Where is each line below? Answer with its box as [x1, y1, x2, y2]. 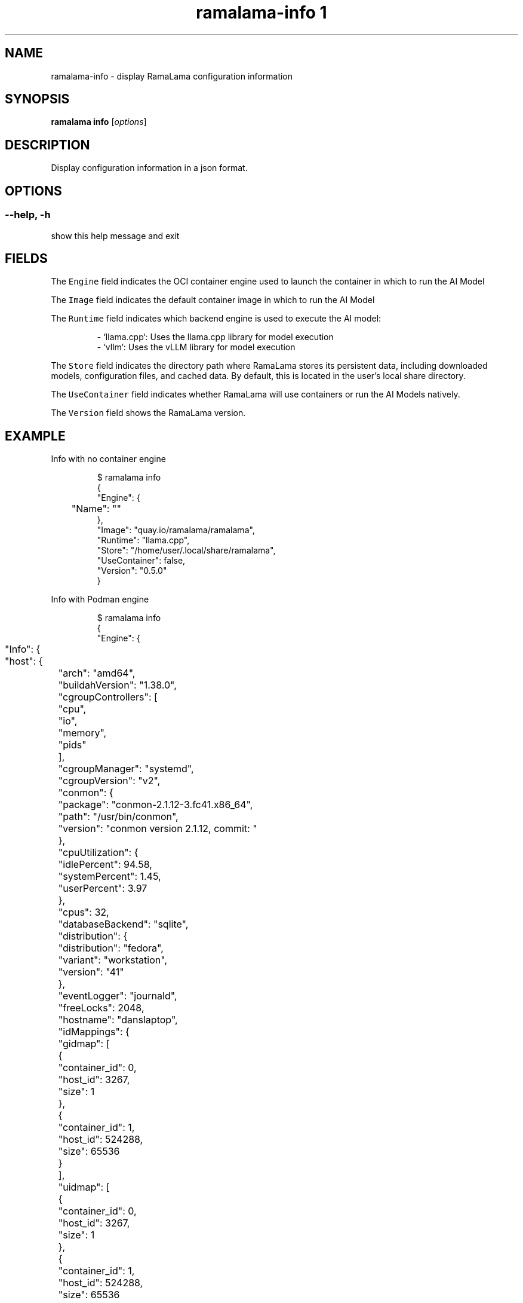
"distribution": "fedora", [58, 942, 164, 955]
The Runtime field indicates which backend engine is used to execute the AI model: [51, 313, 382, 324]
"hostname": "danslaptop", [58, 1014, 178, 1026]
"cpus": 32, [58, 906, 109, 919]
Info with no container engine [51, 454, 166, 464]
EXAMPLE [5, 428, 66, 443]
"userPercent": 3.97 [58, 882, 147, 895]
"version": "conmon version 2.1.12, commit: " [58, 822, 257, 835]
